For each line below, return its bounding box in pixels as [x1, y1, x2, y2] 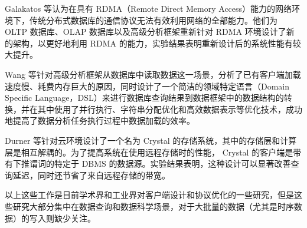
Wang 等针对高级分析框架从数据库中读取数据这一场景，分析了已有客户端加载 [5, 68, 301, 80]
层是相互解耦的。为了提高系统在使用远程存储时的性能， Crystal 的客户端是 [5, 146, 293, 158]
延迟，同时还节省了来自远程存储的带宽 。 [12, 168, 170, 181]
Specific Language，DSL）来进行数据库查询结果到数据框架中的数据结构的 [5, 91, 284, 104]
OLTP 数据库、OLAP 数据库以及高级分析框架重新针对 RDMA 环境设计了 [5, 25, 286, 38]
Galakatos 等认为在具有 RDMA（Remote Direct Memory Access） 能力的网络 [5, 2, 292, 14]
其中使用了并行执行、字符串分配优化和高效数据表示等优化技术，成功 [37, 103, 302, 115]
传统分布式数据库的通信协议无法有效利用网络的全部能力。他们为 [29, 14, 277, 26]
